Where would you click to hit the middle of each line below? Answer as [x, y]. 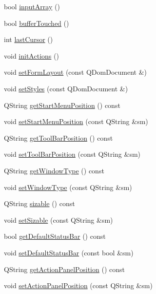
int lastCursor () [29, 39]
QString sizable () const [39, 203]
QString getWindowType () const [54, 170]
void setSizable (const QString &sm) [58, 220]
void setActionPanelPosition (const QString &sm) [78, 285]
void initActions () [31, 55]
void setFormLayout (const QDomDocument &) [76, 72]
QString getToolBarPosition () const [58, 137]
